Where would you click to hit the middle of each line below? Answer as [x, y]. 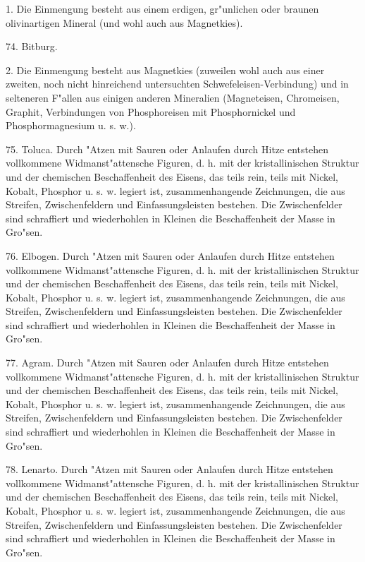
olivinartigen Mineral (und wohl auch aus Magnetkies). [124, 22]
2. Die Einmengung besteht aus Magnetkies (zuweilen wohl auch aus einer [165, 70]
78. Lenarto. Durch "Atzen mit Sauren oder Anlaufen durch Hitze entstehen [169, 469]
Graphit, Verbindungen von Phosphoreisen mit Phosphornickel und [151, 111]
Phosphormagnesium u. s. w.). [71, 125]
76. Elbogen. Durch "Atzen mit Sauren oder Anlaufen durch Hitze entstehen [170, 255]
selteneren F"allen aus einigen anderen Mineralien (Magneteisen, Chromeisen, [173, 97]
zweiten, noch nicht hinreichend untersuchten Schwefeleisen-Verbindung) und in [177, 84]
